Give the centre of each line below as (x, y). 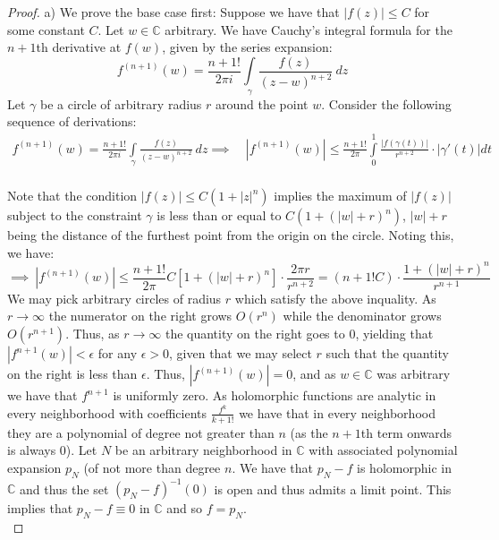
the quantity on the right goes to (255, 334)
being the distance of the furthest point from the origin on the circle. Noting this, (231, 235)
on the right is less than (72, 374)
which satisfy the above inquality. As (335, 298)
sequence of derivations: (72, 121)
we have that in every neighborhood (337, 412)
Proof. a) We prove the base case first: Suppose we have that (173, 12)
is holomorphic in (404, 467)
